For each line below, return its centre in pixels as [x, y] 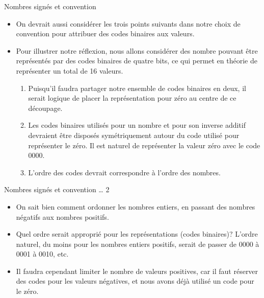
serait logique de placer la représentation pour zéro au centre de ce [132, 98]
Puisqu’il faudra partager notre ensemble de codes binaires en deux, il [137, 88]
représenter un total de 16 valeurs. [70, 70]
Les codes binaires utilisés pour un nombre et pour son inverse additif [137, 125]
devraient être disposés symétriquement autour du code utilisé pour [134, 135]
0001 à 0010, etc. [42, 254]
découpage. [45, 108]
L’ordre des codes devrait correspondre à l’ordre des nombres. [124, 172]
